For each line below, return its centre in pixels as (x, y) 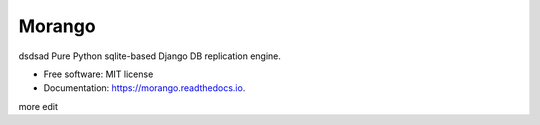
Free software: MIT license (98, 74)
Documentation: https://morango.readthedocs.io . (144, 88)
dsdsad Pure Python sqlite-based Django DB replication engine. (150, 56)
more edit (38, 106)
